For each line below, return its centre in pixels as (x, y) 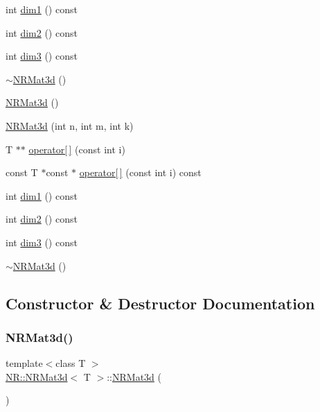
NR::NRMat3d (37, 376)
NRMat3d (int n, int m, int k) (70, 125)
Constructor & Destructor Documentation (160, 303)
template (24, 363)
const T (22, 172)
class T (71, 363)
